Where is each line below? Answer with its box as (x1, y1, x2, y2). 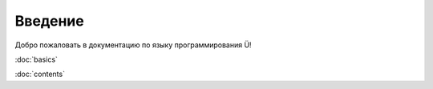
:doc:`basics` (14, 55, 58, 64)
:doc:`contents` (14, 69, 66, 79)
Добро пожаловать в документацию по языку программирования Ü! (14, 40, 252, 50)
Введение (14, 12, 84, 30)
